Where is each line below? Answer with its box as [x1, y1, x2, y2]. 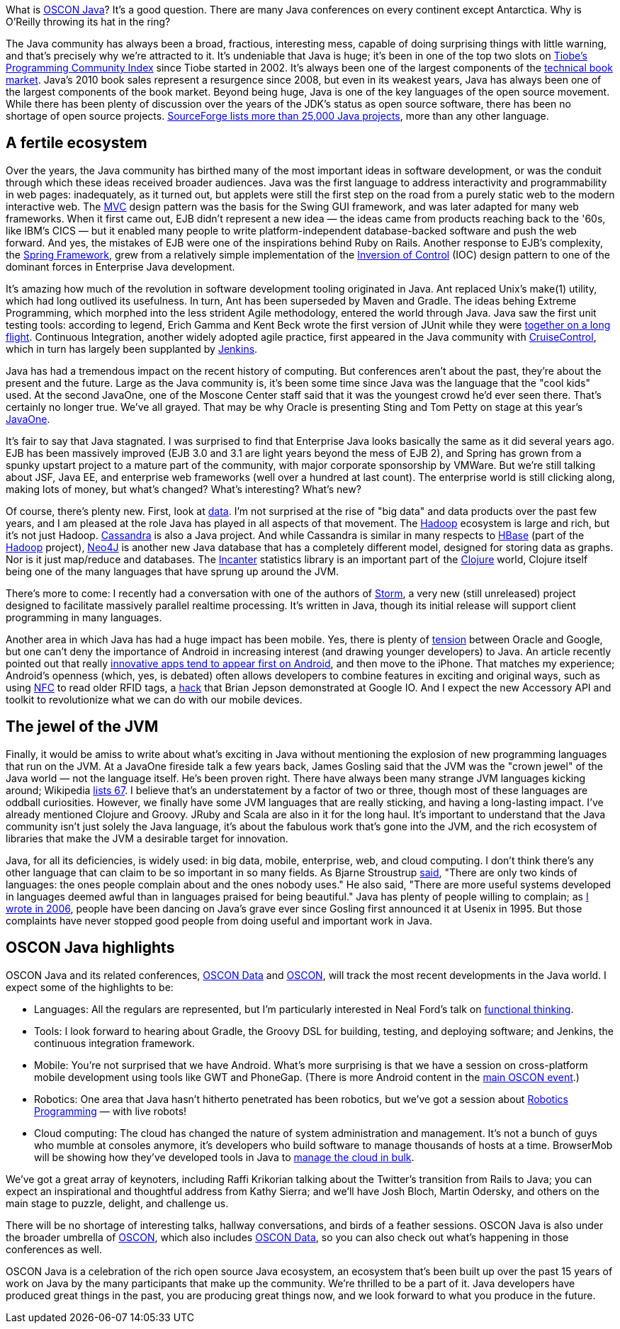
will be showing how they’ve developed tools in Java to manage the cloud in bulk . [34, 1150, 415, 1163]
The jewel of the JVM [6, 718, 159, 736]
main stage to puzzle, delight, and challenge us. [6, 1197, 229, 1209]
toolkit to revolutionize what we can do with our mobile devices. [6, 693, 303, 706]
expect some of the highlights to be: [6, 980, 174, 993]
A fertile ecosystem [6, 134, 147, 152]
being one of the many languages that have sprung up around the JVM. [6, 565, 339, 577]
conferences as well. [6, 1243, 102, 1255]
